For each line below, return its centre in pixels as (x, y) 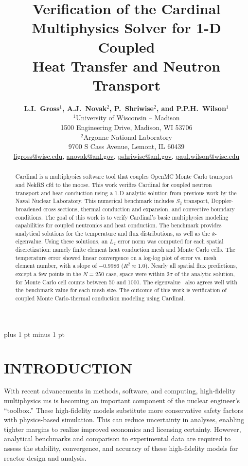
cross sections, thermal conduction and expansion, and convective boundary (139, 209)
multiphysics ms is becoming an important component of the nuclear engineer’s (122, 401)
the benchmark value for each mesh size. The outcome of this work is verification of (121, 290)
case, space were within (135, 274)
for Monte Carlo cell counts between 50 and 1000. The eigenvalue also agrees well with (126, 282)
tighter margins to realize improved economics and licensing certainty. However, (123, 429)
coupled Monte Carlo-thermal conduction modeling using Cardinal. (100, 298)
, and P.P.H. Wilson (191, 108)
